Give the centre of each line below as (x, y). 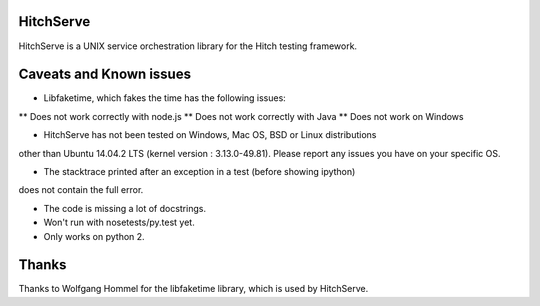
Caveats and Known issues (105, 74)
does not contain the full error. (81, 190)
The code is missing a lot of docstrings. (125, 208)
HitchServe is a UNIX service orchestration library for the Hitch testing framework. (188, 46)
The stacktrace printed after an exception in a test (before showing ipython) (199, 171)
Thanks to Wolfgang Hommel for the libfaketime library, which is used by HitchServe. (193, 289)
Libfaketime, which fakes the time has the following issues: (165, 98)
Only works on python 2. (94, 236)
